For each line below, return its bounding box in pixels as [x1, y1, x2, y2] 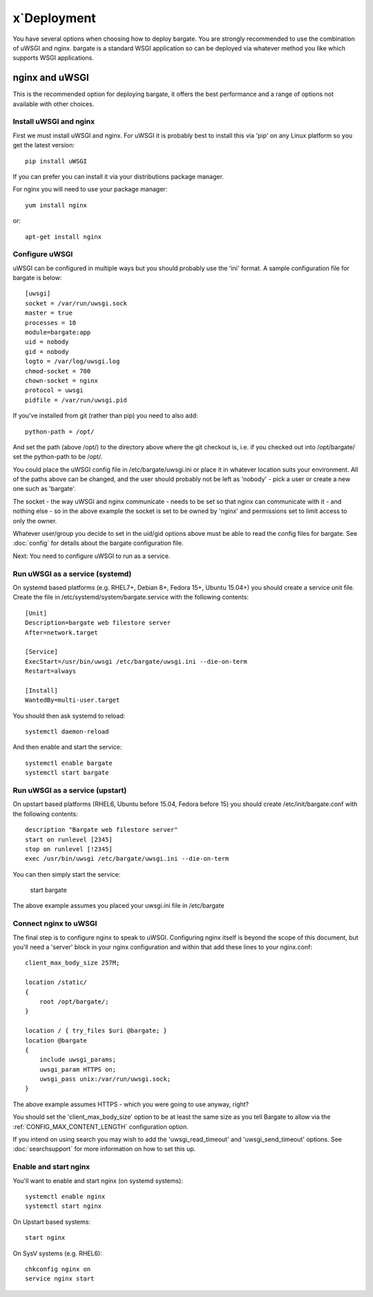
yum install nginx [25, 201, 88, 209]
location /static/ [25, 978, 88, 987]
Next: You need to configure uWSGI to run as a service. [12, 552, 171, 560]
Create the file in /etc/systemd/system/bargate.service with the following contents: [12, 593, 249, 601]
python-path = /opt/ [25, 427, 95, 436]
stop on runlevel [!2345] [25, 845, 113, 853]
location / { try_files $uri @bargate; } [25, 1027, 167, 1035]
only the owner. [12, 516, 57, 525]
